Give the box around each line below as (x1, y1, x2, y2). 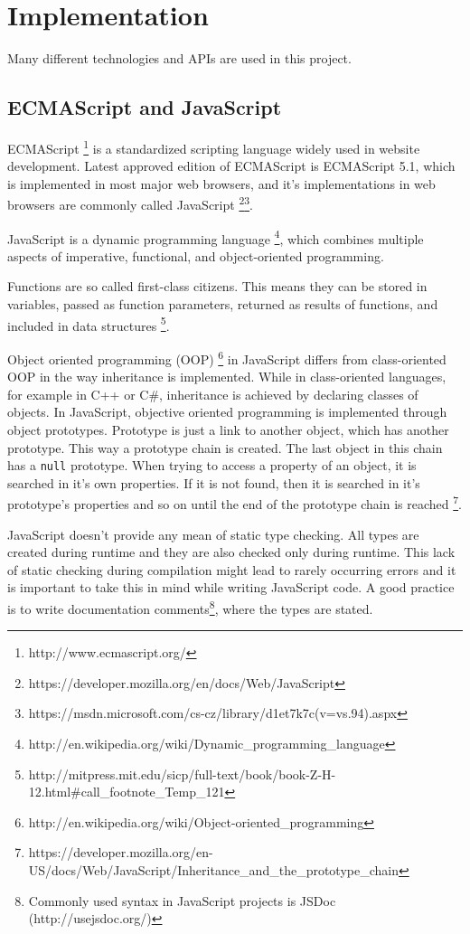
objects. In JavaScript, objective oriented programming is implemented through (7, 402, 447, 421)
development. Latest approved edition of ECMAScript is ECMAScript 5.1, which (7, 156, 456, 175)
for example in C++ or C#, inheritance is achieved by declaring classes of (7, 384, 418, 403)
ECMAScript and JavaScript (7, 93, 282, 121)
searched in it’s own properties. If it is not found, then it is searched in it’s (7, 473, 420, 492)
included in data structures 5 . (7, 313, 170, 335)
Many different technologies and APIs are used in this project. (7, 49, 352, 68)
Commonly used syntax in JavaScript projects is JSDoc (28, 891, 336, 910)
